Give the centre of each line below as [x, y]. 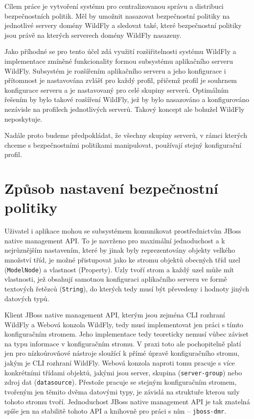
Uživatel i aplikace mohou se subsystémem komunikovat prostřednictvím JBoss [123, 231]
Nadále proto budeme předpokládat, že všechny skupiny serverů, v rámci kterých [126, 135]
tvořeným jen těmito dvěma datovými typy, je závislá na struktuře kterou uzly [122, 391]
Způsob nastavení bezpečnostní [111, 188]
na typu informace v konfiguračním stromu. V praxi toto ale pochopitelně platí [123, 343]
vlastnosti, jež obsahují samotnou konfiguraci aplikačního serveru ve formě [116, 279]
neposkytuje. [23, 118]
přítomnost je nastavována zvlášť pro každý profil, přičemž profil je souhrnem [121, 80]
